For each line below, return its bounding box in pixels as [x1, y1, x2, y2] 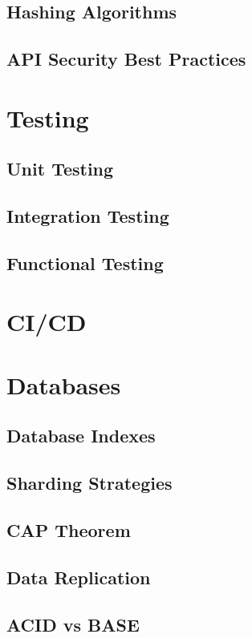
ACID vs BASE [6, 612, 140, 636]
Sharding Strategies [6, 470, 173, 495]
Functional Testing [6, 250, 164, 275]
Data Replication [6, 564, 151, 589]
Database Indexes [6, 423, 156, 448]
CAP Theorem [6, 517, 131, 542]
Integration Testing [6, 204, 169, 228]
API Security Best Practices [6, 46, 246, 71]
